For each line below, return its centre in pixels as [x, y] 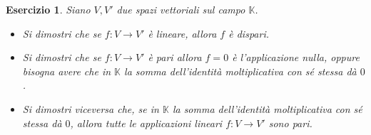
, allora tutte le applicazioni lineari [146, 123]
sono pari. [290, 123]
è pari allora [175, 57]
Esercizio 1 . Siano [48, 9]
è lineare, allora [182, 33]
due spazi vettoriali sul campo [181, 9]
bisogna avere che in [67, 71]
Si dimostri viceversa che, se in [91, 108]
